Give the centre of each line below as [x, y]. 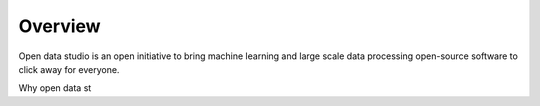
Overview [59, 26]
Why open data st [55, 88]
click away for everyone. [69, 69]
